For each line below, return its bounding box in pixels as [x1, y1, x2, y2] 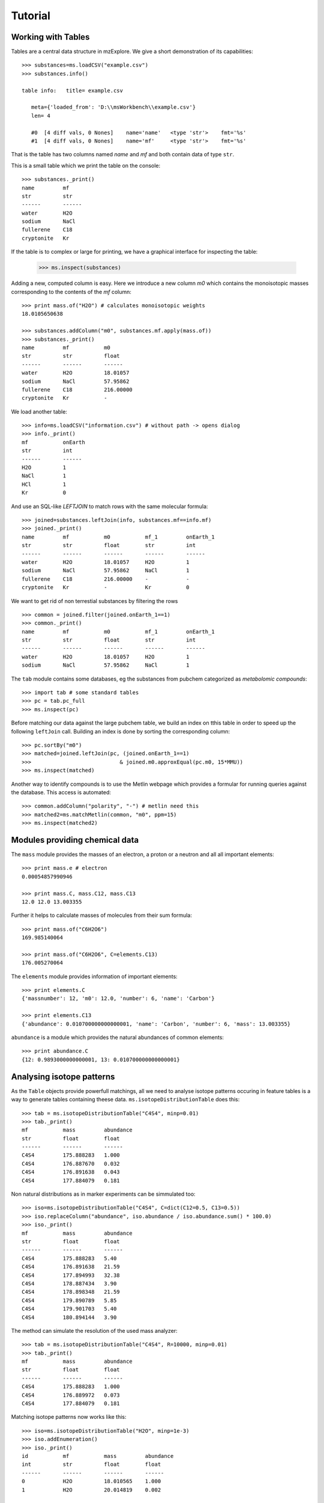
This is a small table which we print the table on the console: [11, 162, 161, 169]
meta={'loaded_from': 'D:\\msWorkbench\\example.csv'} [31, 104, 196, 111]
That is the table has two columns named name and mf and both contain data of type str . [11, 151, 235, 158]
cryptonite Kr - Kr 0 [22, 584, 190, 591]
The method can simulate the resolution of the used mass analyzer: [11, 1327, 178, 1334]
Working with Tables [11, 32, 90, 42]
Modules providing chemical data [11, 834, 139, 845]
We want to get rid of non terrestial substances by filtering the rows [11, 597, 178, 604]
